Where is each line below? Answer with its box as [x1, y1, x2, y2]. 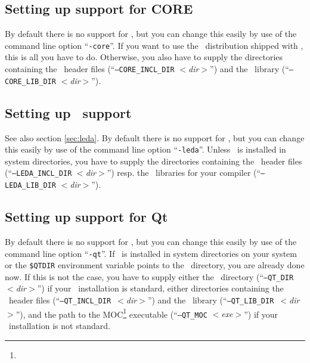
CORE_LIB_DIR [5, 77, 56, 86]
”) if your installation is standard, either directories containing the [37, 282, 284, 294]
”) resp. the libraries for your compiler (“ [107, 166, 261, 179]
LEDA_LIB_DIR [5, 181, 56, 190]
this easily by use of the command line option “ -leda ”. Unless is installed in [5, 143, 286, 156]
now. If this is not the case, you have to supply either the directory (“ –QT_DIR [5, 270, 294, 283]
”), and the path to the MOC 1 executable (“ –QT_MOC [15, 306, 207, 320]
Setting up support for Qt [5, 207, 168, 226]
